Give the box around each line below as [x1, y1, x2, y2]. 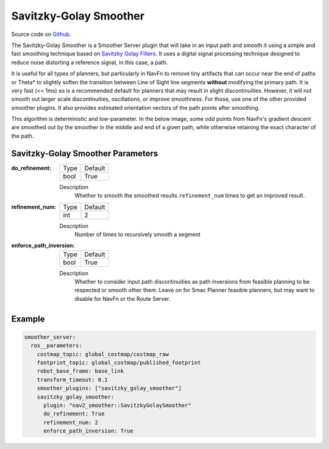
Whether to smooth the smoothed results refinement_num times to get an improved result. [74, 192, 305, 199]
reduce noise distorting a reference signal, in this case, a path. [11, 59, 168, 66]
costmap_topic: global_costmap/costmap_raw [37, 351, 169, 357]
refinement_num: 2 [43, 418, 99, 426]
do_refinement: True [43, 411, 105, 417]
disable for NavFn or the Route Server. [74, 295, 171, 302]
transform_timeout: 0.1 [37, 376, 108, 383]
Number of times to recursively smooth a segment [74, 231, 201, 238]
